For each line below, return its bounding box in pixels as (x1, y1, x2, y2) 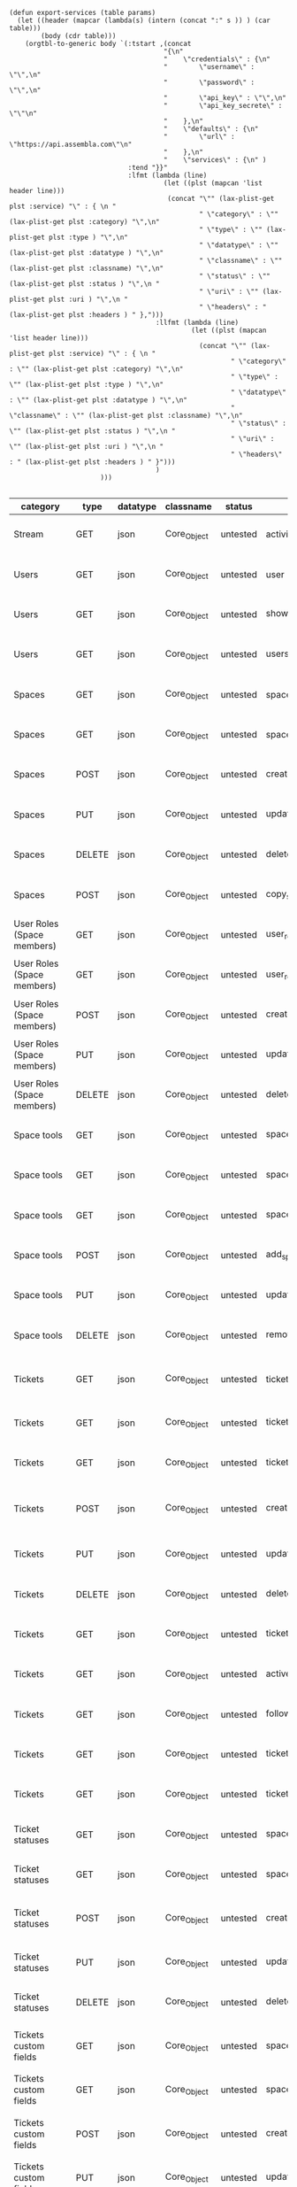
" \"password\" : (163, 78, 255, 87)
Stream (13, 528, 44, 540)
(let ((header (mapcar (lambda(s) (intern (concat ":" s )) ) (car (17, 16, 271, 25)
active (265, 1667, 292, 1680)
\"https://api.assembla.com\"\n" (9, 140, 133, 149)
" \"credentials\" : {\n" (163, 55, 271, 64)
